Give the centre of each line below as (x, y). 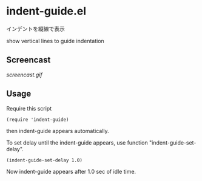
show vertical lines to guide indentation (55, 41)
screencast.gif (24, 75)
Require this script (29, 108)
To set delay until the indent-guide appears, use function (77, 142)
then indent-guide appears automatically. (58, 131)
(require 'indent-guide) (38, 120)
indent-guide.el (46, 11)
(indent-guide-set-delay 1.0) (45, 160)
